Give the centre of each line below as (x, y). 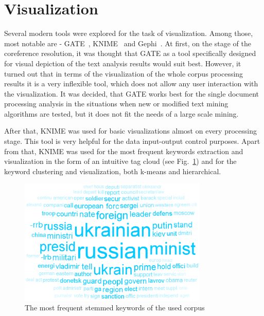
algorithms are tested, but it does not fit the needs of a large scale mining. (121, 113)
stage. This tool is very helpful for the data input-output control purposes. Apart (132, 141)
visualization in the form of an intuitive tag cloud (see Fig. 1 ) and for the (120, 161)
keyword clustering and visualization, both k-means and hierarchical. (113, 171)
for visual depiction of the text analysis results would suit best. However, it (123, 63)
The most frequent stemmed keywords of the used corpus (115, 308)
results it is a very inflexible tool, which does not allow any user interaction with (131, 83)
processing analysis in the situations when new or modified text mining (116, 104)
